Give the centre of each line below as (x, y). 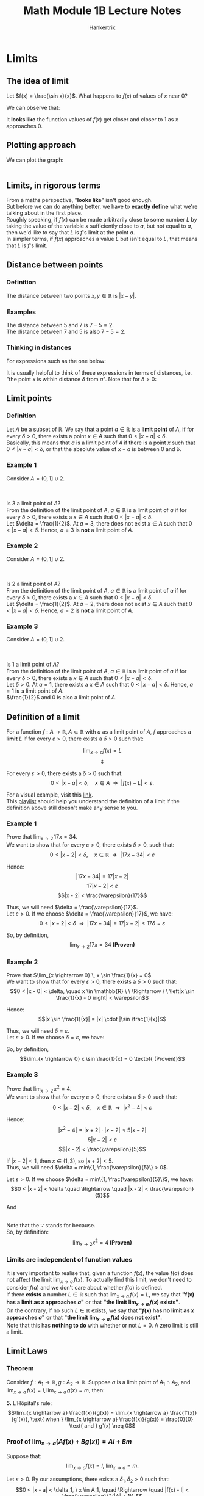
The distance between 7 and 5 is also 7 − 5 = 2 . (66, 332)
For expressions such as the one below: (56, 361)
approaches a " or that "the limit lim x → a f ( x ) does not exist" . (84, 1318)
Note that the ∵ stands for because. (51, 1226)
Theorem (20, 1368)
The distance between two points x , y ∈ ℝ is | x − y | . (71, 296)
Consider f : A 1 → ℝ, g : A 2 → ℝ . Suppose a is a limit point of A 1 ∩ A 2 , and (98, 1383)
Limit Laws (27, 1351)
